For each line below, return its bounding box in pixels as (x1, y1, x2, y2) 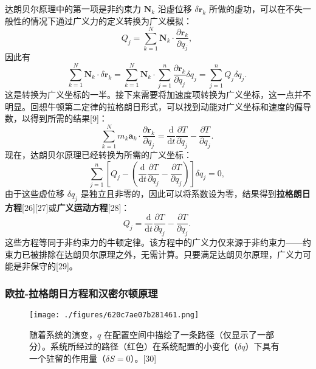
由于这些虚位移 (5, 187, 64, 199)
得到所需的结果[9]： (30, 112, 108, 125)
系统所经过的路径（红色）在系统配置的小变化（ (50, 340, 238, 353)
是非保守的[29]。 (13, 260, 78, 272)
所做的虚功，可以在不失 (208, 2, 303, 15)
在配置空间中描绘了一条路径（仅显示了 (103, 328, 257, 340)
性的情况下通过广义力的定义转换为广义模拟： (13, 14, 192, 27)
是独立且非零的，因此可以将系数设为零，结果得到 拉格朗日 (80, 187, 311, 199)
